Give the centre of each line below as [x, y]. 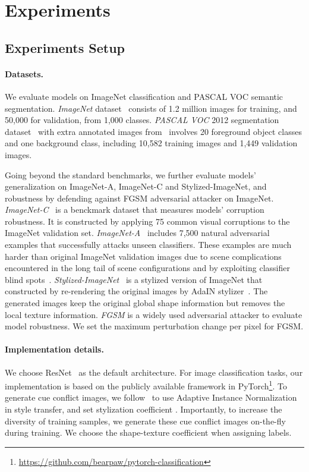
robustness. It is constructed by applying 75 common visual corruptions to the [147, 221]
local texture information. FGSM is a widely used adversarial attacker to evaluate [154, 314]
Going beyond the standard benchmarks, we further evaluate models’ [130, 174]
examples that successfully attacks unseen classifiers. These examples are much [148, 245]
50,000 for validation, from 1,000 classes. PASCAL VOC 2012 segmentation [142, 120]
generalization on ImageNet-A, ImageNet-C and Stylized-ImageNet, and [136, 186]
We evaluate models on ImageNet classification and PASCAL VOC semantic [144, 96]
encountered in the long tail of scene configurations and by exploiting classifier [147, 268]
